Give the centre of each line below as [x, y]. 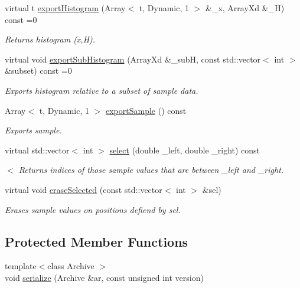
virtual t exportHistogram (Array [65, 8]
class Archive [71, 266]
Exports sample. [33, 130]
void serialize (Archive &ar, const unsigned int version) [104, 277]
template [21, 266]
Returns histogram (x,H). [50, 39]
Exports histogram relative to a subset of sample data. [102, 90]
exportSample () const [146, 110]
